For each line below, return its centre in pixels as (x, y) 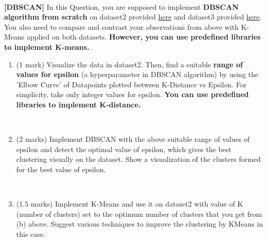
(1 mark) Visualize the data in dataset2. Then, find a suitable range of (129, 64)
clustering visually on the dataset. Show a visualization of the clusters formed (138, 159)
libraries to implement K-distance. (78, 104)
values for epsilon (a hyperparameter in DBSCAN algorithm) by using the (137, 74)
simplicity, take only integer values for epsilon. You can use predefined (132, 94)
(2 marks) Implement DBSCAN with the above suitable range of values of (133, 139)
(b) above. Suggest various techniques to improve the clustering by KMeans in (140, 224)
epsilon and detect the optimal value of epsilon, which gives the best (124, 149)
